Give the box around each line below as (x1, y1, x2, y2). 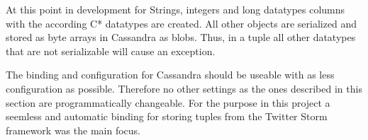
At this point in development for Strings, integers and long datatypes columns (6, 2, 345, 16)
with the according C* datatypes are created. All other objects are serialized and (6, 16, 357, 30)
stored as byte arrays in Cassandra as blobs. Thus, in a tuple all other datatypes (6, 30, 356, 45)
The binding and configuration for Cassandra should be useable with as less (6, 67, 335, 82)
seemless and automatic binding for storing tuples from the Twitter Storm (6, 109, 328, 124)
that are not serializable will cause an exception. (6, 43, 216, 58)
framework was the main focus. (6, 122, 140, 137)
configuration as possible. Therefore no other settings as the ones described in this (6, 81, 362, 95)
